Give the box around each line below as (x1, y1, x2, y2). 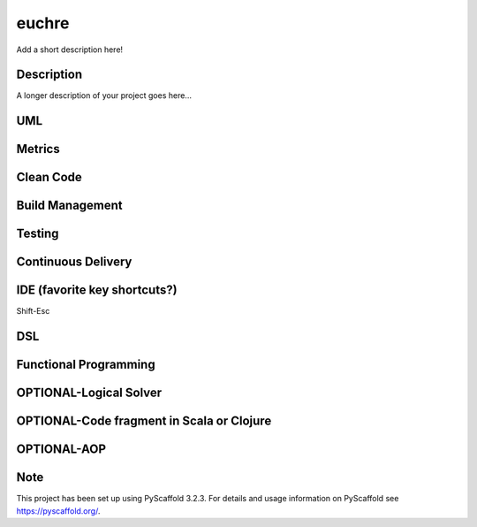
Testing (16, 226, 59, 241)
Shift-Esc (16, 306, 50, 317)
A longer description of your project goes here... (16, 90, 192, 101)
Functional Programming (16, 357, 155, 372)
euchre (16, 13, 70, 33)
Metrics (16, 141, 61, 157)
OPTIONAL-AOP (16, 442, 106, 457)
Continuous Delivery (16, 255, 132, 270)
